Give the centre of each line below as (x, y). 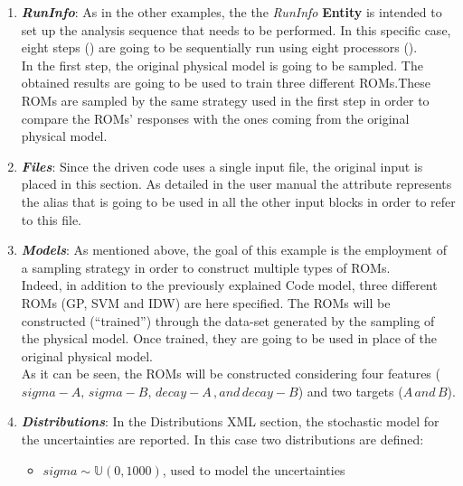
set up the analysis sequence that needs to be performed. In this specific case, (236, 29)
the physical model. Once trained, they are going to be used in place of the (229, 338)
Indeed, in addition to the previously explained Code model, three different (229, 285)
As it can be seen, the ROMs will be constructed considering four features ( (231, 374)
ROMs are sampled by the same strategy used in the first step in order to (225, 100)
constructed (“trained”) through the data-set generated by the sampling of (228, 320)
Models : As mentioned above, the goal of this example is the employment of (234, 250)
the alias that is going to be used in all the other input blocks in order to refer (238, 201)
